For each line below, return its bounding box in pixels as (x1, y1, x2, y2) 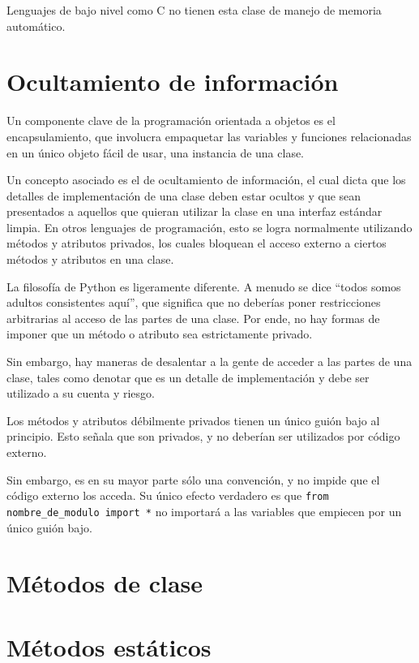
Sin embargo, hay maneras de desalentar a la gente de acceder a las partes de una (6, 353, 413, 370)
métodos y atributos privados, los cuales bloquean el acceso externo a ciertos (6, 235, 387, 252)
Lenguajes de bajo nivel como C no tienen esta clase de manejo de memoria (6, 2, 382, 18)
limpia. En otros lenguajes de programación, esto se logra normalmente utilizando (6, 218, 413, 235)
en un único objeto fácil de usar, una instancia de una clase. (6, 144, 305, 161)
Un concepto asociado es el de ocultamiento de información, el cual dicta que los (6, 171, 406, 188)
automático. (6, 17, 66, 34)
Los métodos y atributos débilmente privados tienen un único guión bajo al (6, 411, 380, 428)
